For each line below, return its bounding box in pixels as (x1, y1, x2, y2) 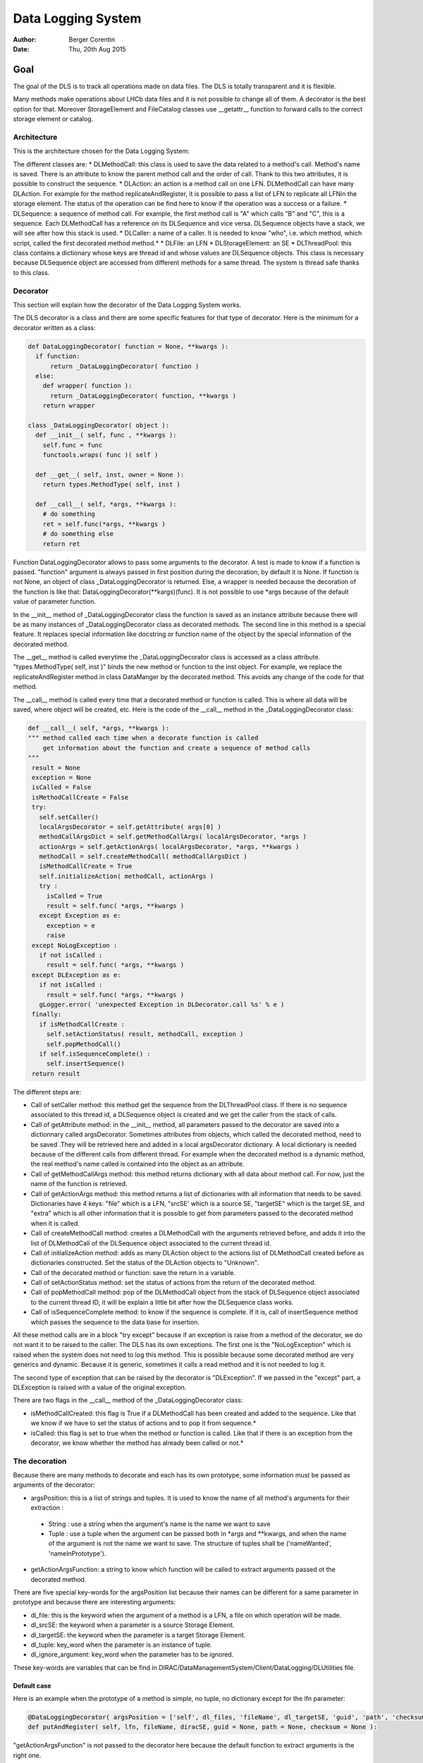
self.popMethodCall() (46, 1040, 121, 1048)
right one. (13, 1751, 42, 1759)
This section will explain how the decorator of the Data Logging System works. (13, 300, 242, 309)
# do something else (42, 530, 114, 538)
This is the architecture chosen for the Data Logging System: (13, 147, 190, 155)
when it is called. (30, 1219, 80, 1227)
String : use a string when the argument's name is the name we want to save (48, 1520, 271, 1528)
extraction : (30, 1503, 64, 1512)
